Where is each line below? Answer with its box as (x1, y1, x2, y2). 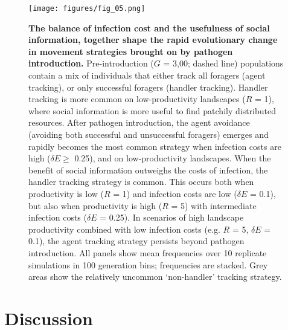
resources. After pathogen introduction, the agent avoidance (28, 116, 250, 129)
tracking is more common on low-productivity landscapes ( (28, 92, 246, 105)
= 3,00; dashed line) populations (163, 57, 284, 70)
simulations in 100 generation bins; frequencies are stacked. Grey (28, 258, 268, 271)
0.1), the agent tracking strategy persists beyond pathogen (28, 235, 245, 247)
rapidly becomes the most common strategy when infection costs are (28, 140, 281, 152)
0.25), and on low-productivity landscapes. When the (74, 152, 271, 164)
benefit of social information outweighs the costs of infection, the (28, 163, 268, 176)
